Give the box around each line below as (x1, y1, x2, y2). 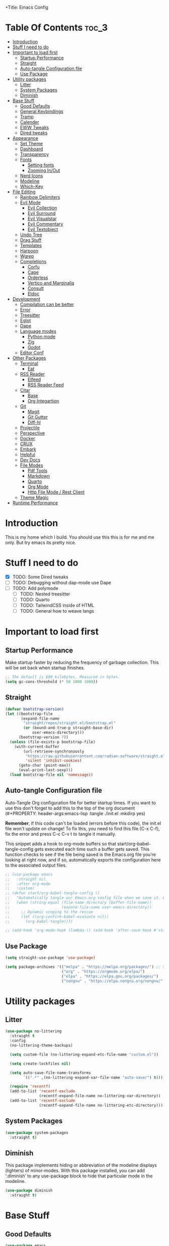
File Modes (20, 462, 43, 468)
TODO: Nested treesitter (20, 591, 70, 597)
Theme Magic (20, 494, 49, 500)
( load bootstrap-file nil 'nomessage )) (10, 772, 94, 778)
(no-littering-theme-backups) (10, 1043, 73, 1048)
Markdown (27, 473, 50, 479)
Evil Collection (27, 204, 57, 211)
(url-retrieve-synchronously (23, 749, 84, 754)
